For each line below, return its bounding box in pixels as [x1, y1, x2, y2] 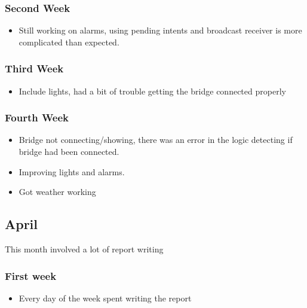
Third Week [5, 61, 64, 76]
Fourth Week [5, 110, 69, 125]
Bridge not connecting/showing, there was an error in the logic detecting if [19, 133, 293, 146]
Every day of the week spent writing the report [19, 291, 192, 304]
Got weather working [19, 185, 96, 198]
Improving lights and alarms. [19, 165, 125, 178]
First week [5, 268, 57, 283]
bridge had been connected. [19, 145, 119, 158]
